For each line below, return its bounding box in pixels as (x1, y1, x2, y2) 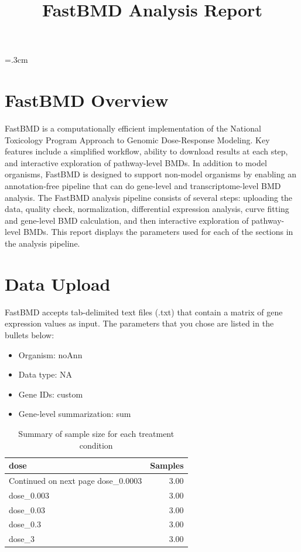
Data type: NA (18, 368, 72, 381)
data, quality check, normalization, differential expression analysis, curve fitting (5, 203, 289, 215)
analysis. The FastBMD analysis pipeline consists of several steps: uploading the (5, 191, 293, 203)
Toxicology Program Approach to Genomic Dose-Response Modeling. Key (5, 133, 270, 146)
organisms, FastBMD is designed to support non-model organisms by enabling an (5, 168, 296, 180)
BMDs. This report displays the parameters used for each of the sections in (23, 225, 293, 238)
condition (79, 439, 113, 451)
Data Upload (5, 271, 111, 295)
